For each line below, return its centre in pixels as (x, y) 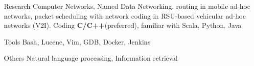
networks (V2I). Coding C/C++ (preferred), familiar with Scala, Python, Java (123, 25)
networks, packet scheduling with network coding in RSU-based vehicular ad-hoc (125, 15)
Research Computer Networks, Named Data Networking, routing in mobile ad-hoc (127, 6)
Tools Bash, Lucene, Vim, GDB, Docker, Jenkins (77, 41)
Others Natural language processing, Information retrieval (91, 58)
